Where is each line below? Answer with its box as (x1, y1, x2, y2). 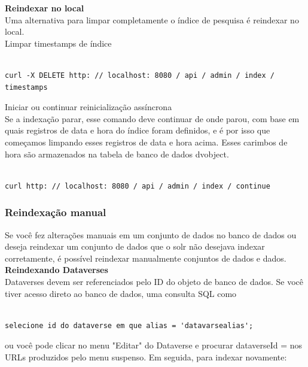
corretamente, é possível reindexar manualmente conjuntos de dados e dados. (5, 251, 286, 264)
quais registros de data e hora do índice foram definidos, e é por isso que (5, 124, 270, 137)
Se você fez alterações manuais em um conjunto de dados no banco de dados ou (5, 228, 297, 241)
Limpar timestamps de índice (5, 37, 112, 49)
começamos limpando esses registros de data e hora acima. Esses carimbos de (5, 135, 288, 148)
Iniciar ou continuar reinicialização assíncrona (5, 101, 172, 113)
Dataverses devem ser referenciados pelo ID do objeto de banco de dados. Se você (5, 275, 304, 287)
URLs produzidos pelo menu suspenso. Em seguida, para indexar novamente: (5, 350, 287, 363)
